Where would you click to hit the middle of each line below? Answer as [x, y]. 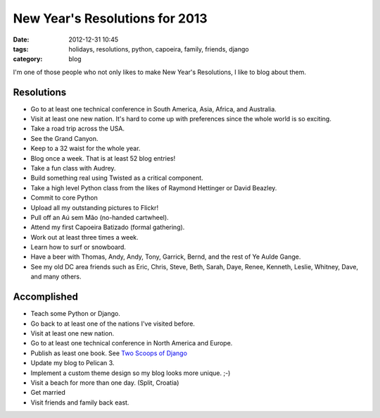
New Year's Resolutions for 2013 [110, 18]
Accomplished [46, 297]
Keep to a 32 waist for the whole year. [85, 149]
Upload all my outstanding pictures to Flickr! [94, 207]
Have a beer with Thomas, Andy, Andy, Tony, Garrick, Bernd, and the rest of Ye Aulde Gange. [166, 257]
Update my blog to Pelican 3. [72, 363]
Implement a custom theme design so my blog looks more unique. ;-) [131, 373]
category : [28, 59]
